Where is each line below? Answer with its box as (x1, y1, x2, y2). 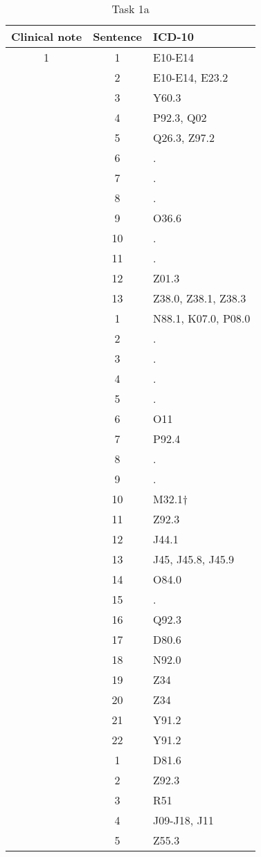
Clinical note (11, 28, 82, 44)
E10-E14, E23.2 (153, 69, 228, 85)
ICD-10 (153, 28, 194, 44)
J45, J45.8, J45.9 (153, 551, 235, 567)
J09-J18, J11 (153, 812, 214, 828)
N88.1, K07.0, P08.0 (153, 310, 251, 326)
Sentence (93, 28, 142, 44)
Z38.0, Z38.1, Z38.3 (153, 290, 246, 306)
